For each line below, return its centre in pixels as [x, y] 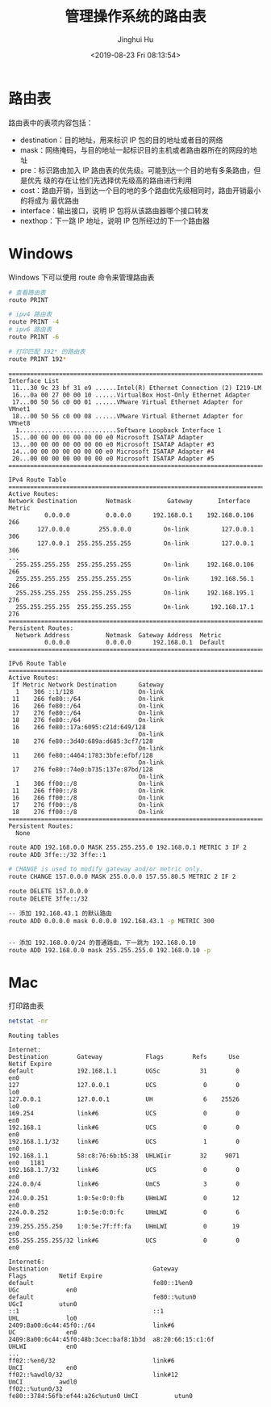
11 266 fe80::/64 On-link [88, 699]
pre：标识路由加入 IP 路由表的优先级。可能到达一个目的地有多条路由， [137, 170]
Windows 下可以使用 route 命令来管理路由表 [81, 277]
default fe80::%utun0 [102, 1297]
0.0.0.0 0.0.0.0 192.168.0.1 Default [135, 642]
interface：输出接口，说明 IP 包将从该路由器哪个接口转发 [115, 210]
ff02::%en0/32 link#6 [92, 1361]
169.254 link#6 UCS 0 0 [124, 1114]
